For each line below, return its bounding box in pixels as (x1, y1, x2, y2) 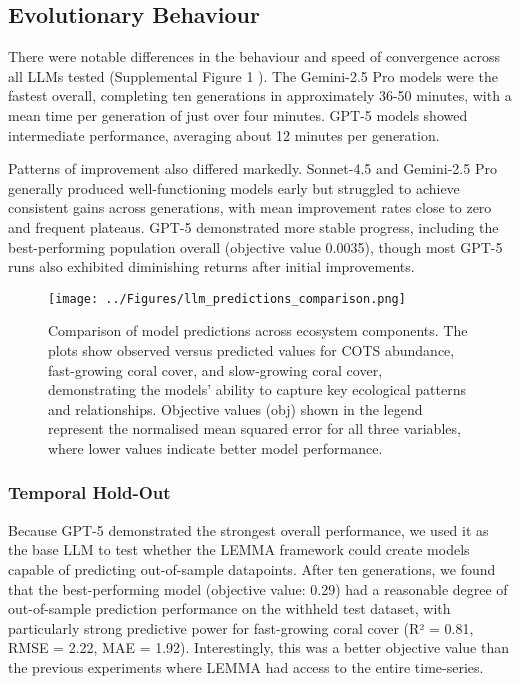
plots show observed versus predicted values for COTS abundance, (48, 339, 455, 360)
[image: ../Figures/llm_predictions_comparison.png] (48, 291, 406, 306)
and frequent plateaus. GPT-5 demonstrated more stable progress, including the (8, 216, 499, 237)
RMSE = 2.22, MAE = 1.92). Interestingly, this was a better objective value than (8, 637, 510, 658)
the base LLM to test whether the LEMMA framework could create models (8, 539, 470, 560)
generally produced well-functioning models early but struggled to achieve (8, 177, 460, 198)
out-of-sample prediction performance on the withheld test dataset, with (8, 598, 451, 619)
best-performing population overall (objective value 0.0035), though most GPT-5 (8, 236, 503, 257)
